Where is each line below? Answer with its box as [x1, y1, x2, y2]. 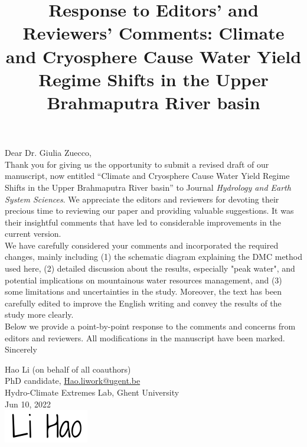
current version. [5, 227, 61, 240]
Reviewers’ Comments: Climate [22, 21, 285, 45]
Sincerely [5, 343, 37, 355]
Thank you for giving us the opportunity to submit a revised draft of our [5, 158, 269, 170]
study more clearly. [5, 308, 74, 321]
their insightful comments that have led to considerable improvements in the [5, 216, 281, 228]
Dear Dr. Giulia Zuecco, [5, 146, 92, 159]
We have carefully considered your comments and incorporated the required [5, 239, 279, 251]
